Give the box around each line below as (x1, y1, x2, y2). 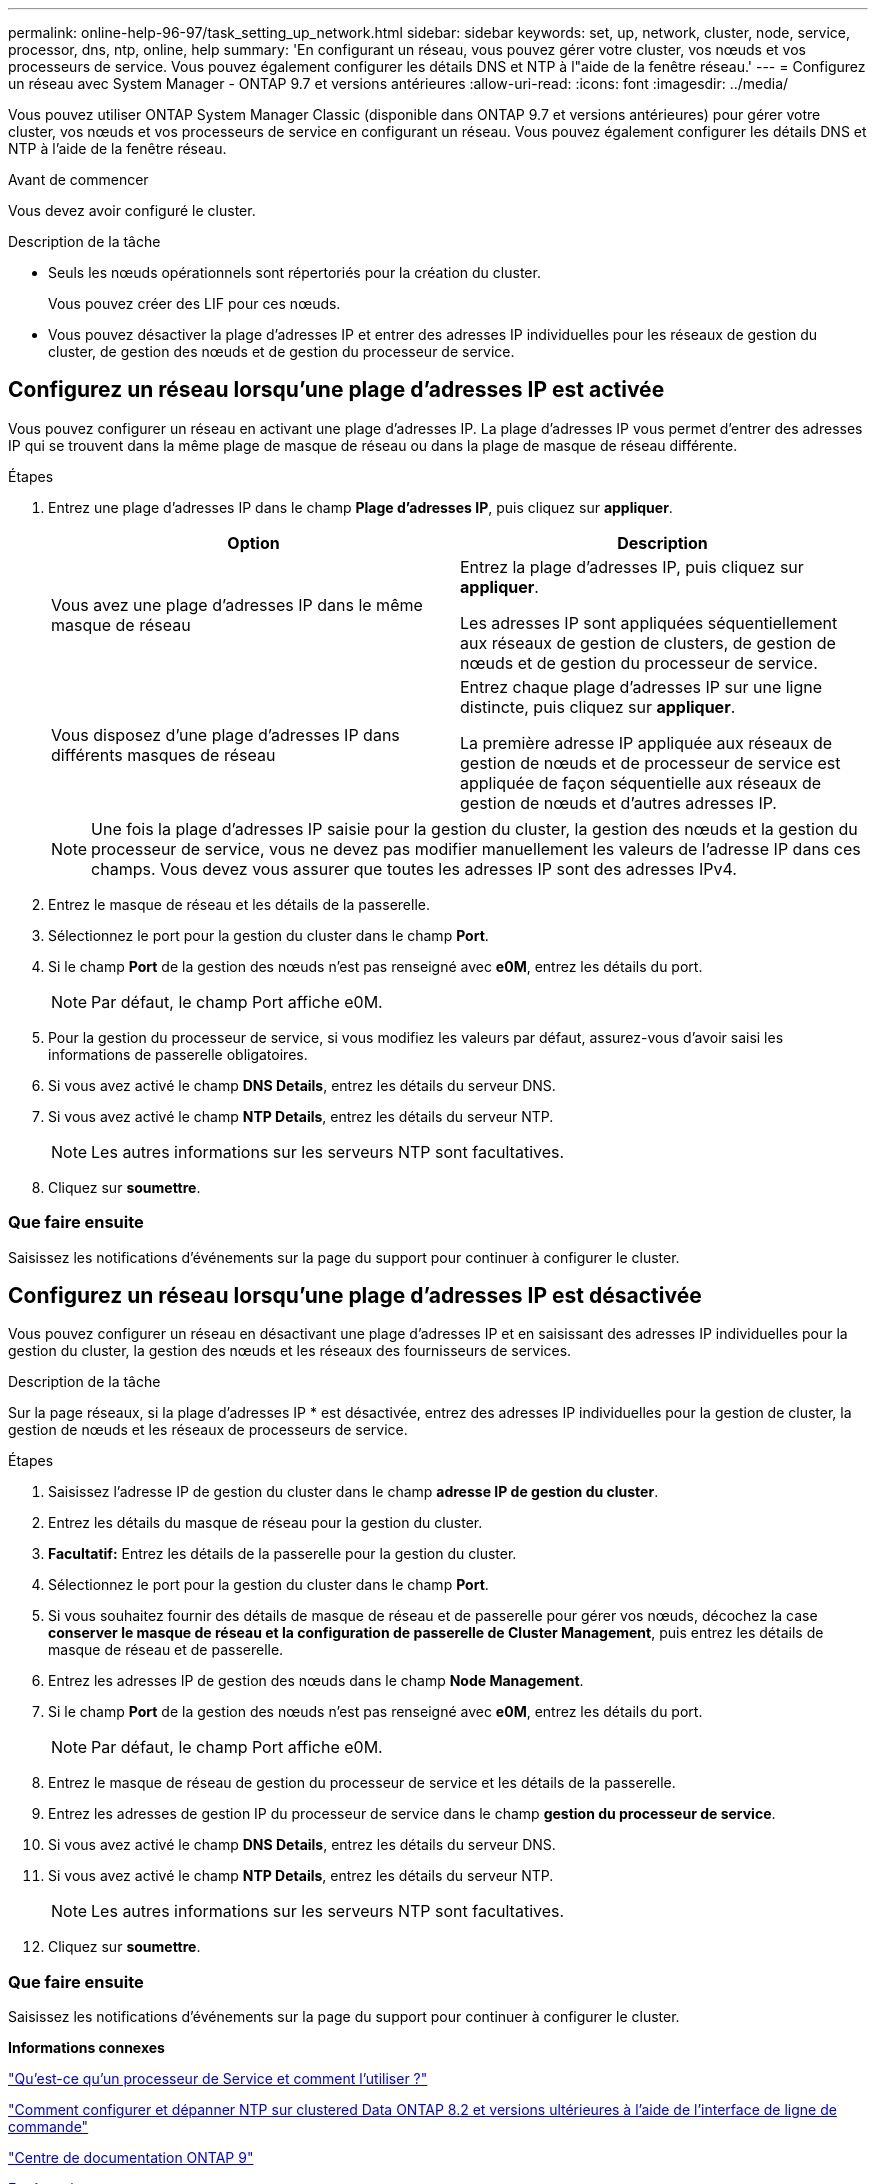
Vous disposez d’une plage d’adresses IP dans (51, 724, 400, 745)
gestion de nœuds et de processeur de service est (460, 752, 841, 773)
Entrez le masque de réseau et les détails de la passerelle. (48, 895, 430, 913)
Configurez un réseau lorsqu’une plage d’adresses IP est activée (8, 377, 665, 403)
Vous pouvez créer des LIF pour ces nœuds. (48, 295, 341, 312)
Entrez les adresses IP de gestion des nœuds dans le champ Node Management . (48, 1672, 584, 1690)
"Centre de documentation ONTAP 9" (8, 2149, 254, 2167)
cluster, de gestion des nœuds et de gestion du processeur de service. (48, 343, 515, 360)
